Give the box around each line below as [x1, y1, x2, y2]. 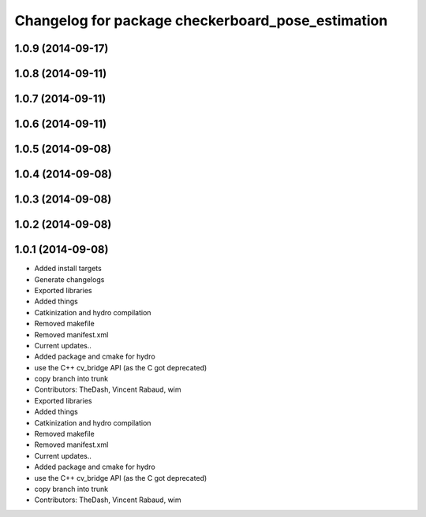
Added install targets [34, 264, 102, 273]
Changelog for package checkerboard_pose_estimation [14, 12, 388, 29]
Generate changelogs [34, 274, 105, 284]
